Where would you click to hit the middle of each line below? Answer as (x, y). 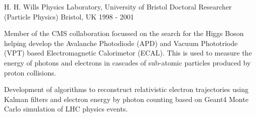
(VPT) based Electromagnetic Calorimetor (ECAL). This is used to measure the (128, 53)
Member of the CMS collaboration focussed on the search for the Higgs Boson (124, 33)
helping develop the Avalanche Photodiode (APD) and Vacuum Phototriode (121, 43)
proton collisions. (30, 72)
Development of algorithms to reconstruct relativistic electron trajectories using (126, 89)
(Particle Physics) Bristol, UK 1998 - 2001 (69, 16)
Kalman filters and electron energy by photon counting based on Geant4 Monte (126, 99)
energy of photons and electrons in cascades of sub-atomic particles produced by (127, 62)
